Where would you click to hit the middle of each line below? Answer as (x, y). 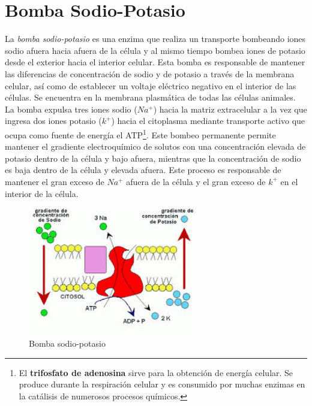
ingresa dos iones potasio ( (53, 121)
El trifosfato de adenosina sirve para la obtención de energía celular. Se (156, 372)
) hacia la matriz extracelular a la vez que (230, 109)
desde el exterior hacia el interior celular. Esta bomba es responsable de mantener (155, 62)
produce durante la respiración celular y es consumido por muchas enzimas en (162, 384)
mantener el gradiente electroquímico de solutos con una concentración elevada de (155, 146)
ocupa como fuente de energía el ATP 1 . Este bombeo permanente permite (140, 134)
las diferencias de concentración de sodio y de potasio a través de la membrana (150, 73)
